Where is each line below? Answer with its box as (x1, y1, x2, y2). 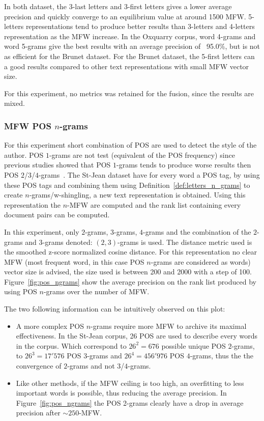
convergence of (16, 360, 62, 371)
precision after (16, 407, 61, 418)
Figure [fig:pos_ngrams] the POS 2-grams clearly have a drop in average (16, 397, 244, 408)
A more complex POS (16, 320, 84, 331)
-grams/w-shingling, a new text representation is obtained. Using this (29, 189, 246, 200)
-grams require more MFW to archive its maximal (91, 320, 247, 331)
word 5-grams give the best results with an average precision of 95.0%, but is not (4, 41, 260, 51)
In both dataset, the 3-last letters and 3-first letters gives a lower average (4, 1, 232, 11)
